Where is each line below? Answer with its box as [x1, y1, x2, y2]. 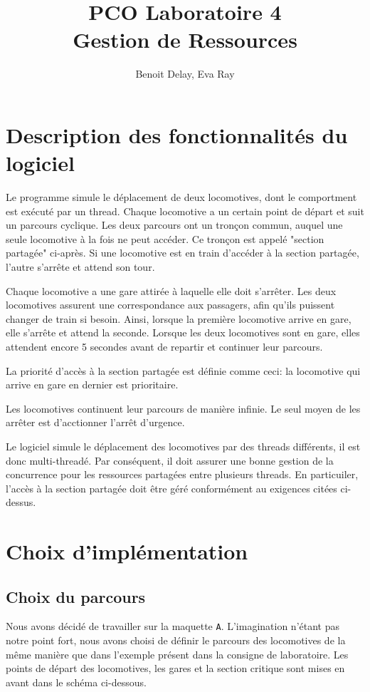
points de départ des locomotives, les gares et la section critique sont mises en [6, 661, 345, 676]
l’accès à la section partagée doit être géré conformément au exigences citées [6, 480, 337, 495]
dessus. [6, 495, 36, 510]
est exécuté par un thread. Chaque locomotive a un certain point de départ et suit [6, 203, 364, 218]
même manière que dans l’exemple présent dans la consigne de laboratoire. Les [6, 646, 349, 661]
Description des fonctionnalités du [6, 120, 348, 149]
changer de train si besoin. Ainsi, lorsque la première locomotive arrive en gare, [6, 311, 351, 326]
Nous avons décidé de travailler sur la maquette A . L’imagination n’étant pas [6, 619, 340, 634]
